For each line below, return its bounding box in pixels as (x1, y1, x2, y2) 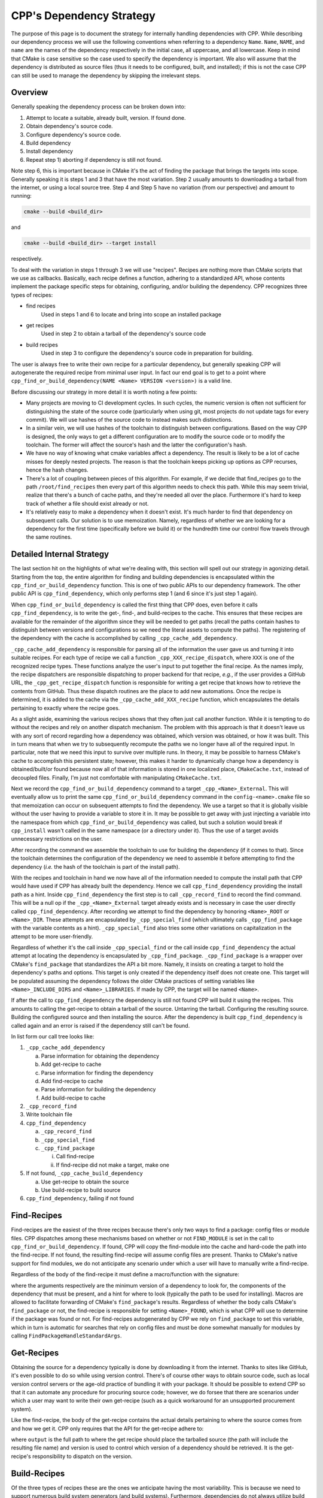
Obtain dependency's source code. (26, 123, 113, 130)
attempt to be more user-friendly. (11, 932, 93, 940)
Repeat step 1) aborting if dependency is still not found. (26, 156, 163, 163)
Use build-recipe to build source (41, 1186, 121, 1194)
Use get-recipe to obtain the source (41, 1178, 129, 1185)
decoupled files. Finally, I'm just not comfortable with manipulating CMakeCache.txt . (11, 774, 222, 781)
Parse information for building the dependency (41, 1086, 156, 1093)
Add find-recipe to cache (41, 1077, 103, 1085)
